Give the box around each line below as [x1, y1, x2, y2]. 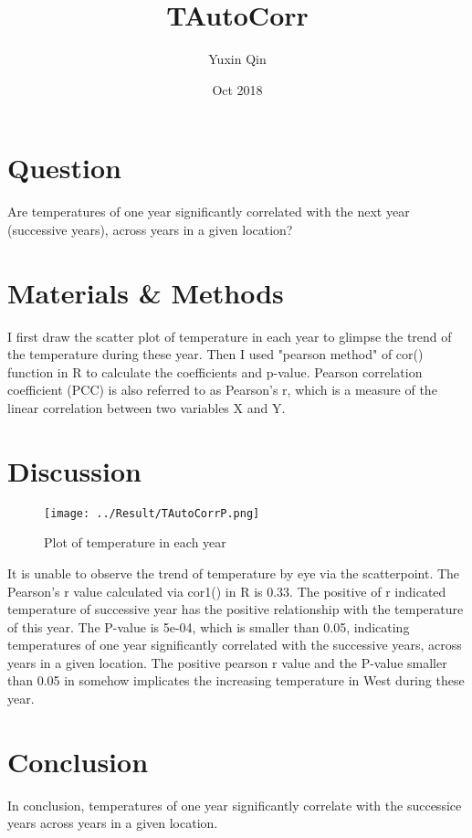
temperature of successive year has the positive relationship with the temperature [7, 599, 464, 619]
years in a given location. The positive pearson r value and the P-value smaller [7, 652, 447, 672]
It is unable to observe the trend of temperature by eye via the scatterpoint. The [7, 563, 460, 582]
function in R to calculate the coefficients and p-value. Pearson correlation [7, 362, 423, 381]
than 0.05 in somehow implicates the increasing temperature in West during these [7, 671, 465, 690]
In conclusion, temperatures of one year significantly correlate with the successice [7, 795, 462, 814]
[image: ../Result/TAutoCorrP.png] [44, 506, 260, 520]
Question [7, 149, 121, 186]
